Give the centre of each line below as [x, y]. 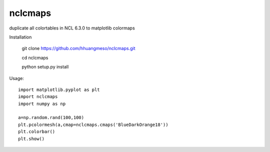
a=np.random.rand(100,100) [51, 118]
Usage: [17, 78]
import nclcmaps [38, 97]
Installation [20, 37]
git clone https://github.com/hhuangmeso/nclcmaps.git [78, 48]
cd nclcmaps [35, 57]
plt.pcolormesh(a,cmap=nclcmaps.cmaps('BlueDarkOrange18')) [93, 124]
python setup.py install [45, 67]
